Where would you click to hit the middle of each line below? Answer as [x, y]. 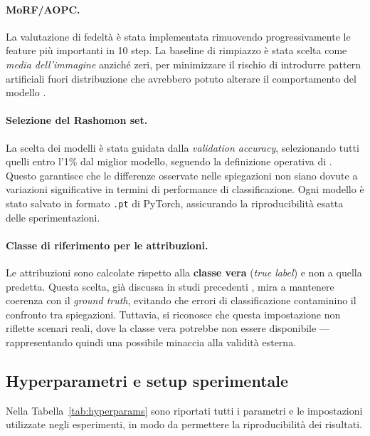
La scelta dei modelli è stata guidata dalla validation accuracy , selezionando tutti [183, 147]
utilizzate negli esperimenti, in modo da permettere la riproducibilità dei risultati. [184, 424]
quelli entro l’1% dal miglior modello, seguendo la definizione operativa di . [169, 161]
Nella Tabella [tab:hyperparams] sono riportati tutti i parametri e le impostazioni [184, 410]
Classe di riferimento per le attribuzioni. [107, 245]
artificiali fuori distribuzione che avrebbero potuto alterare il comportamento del [181, 78]
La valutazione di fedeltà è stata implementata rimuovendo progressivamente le [178, 36]
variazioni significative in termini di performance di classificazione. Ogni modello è [185, 189]
